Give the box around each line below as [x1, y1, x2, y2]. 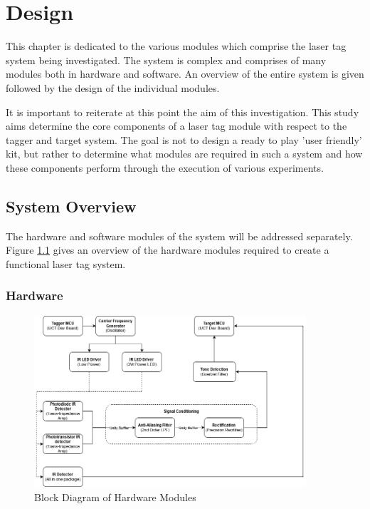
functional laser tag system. [6, 256, 126, 271]
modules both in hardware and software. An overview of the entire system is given [6, 66, 364, 81]
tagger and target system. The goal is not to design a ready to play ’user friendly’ [6, 132, 362, 147]
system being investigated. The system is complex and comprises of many [6, 52, 327, 67]
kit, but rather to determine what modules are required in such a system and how [6, 146, 363, 161]
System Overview [6, 195, 137, 217]
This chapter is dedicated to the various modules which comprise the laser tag [6, 38, 347, 53]
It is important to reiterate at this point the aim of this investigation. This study [6, 104, 359, 119]
